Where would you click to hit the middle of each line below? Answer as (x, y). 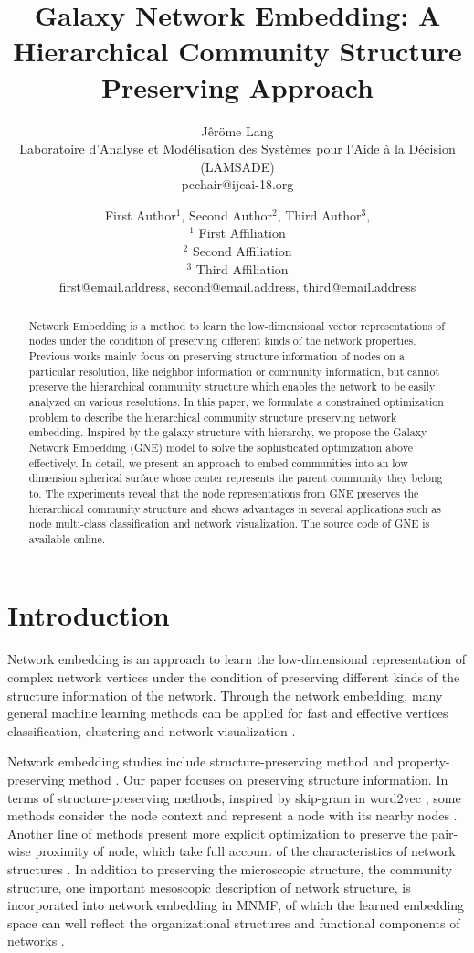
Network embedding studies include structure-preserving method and (200, 761)
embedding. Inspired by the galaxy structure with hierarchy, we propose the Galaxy (228, 432)
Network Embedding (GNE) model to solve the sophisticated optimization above (221, 447)
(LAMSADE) (237, 166)
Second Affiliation (242, 251)
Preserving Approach (237, 86)
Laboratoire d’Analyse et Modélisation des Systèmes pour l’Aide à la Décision (237, 149)
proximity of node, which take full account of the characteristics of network (245, 851)
